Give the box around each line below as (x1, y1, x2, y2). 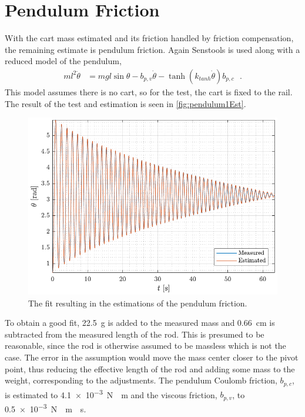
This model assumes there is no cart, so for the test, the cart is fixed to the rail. (5, 85, 293, 98)
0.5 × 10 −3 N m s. (5, 401, 86, 415)
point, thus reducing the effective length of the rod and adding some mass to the (5, 362, 295, 375)
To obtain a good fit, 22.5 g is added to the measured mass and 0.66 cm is (5, 316, 275, 329)
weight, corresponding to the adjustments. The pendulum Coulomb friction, (5, 374, 277, 386)
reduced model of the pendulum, (5, 55, 122, 67)
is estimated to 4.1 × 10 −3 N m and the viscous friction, (5, 386, 217, 401)
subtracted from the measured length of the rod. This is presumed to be (5, 328, 264, 340)
